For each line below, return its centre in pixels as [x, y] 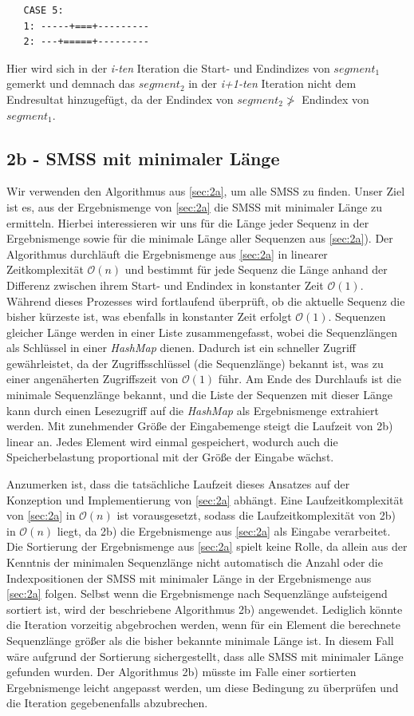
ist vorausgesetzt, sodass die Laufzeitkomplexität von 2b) [256, 515]
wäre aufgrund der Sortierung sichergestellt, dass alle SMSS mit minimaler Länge [205, 656]
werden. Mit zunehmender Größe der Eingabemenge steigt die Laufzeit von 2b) [200, 426]
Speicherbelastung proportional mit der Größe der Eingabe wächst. [170, 457]
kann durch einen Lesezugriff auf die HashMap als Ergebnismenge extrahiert [193, 410]
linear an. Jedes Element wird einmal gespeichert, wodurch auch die [172, 441]
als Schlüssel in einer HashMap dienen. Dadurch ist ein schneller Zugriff [181, 348]
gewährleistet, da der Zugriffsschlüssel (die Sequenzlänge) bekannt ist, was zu [195, 363]
